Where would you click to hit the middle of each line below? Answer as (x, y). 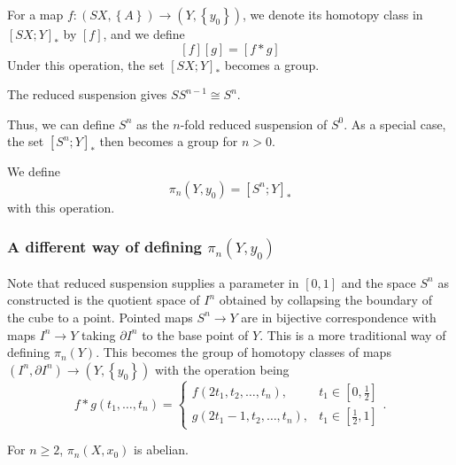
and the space (379, 282)
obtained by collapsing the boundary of (325, 300)
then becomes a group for (169, 141)
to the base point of (195, 334)
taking (99, 334)
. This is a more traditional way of (353, 334)
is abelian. (162, 449)
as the (152, 124)
